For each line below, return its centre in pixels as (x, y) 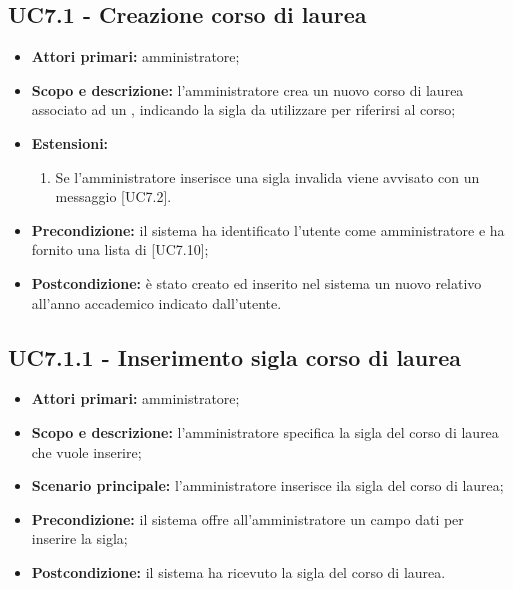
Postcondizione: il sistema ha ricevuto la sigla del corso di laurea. (238, 571)
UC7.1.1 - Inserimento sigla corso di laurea (235, 356)
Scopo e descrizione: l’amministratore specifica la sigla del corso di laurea (265, 431)
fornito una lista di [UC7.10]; (120, 249)
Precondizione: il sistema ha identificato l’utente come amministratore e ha (268, 229)
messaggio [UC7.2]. (113, 196)
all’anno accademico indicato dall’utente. (156, 302)
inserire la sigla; (79, 538)
